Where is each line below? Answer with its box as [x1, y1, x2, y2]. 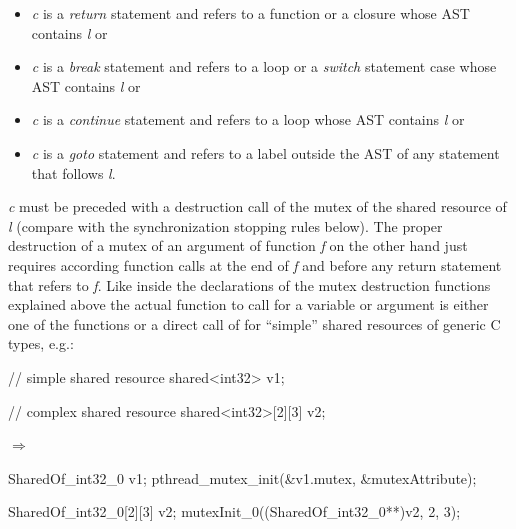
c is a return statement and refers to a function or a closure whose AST [31, 3, 470, 23]
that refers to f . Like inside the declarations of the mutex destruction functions [8, 274, 491, 295]
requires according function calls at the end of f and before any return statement [8, 254, 502, 275]
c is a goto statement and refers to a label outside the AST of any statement [31, 142, 500, 163]
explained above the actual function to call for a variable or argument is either [8, 294, 489, 315]
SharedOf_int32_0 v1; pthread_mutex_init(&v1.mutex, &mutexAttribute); [8, 467, 477, 488]
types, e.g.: [8, 333, 74, 354]
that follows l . [31, 162, 116, 183]
